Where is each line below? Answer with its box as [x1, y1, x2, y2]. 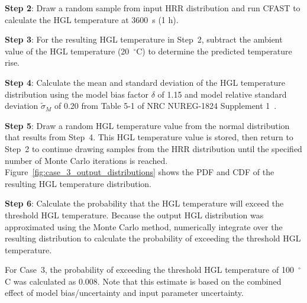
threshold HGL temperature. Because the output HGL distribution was [5, 208, 264, 221]
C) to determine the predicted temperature [136, 44, 292, 57]
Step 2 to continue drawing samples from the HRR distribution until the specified [5, 142, 302, 154]
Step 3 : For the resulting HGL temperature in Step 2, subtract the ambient [5, 33, 283, 46]
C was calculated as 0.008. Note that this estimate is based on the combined [5, 275, 282, 287]
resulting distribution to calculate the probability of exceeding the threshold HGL [5, 232, 301, 244]
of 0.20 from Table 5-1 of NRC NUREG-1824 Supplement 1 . [54, 99, 277, 112]
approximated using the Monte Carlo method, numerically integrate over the [5, 220, 283, 233]
